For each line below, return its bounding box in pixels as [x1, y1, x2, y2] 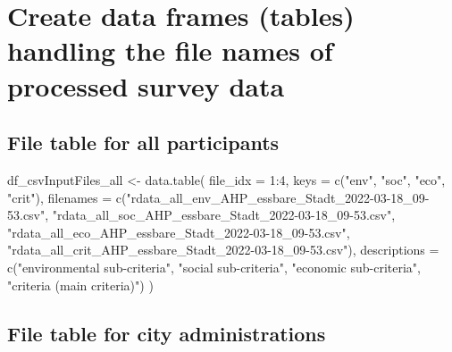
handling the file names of [7, 32, 333, 69]
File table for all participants [7, 129, 280, 156]
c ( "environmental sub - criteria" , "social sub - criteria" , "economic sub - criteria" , [7, 257, 421, 276]
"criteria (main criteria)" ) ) [7, 275, 154, 294]
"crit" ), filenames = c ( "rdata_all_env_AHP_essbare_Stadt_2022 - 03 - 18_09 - [7, 188, 430, 206]
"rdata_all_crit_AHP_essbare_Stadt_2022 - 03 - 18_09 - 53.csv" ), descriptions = [7, 240, 439, 259]
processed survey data [7, 67, 285, 104]
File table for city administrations [7, 319, 326, 347]
